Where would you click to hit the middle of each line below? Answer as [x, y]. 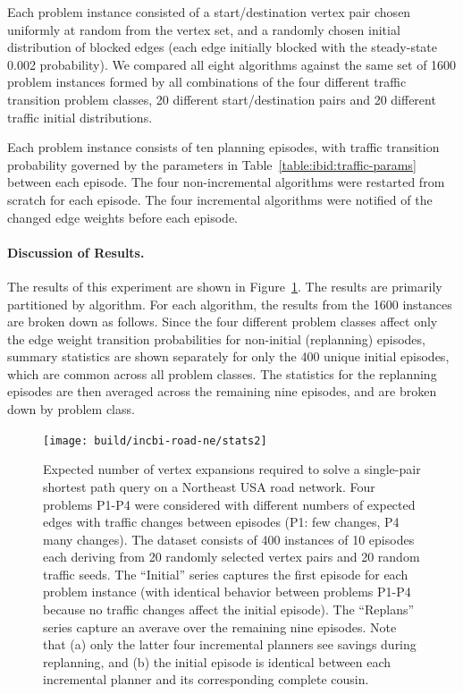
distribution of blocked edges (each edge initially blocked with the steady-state [223, 47]
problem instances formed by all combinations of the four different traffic [207, 82]
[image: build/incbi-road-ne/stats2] [155, 440]
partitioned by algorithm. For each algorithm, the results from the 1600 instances [230, 304]
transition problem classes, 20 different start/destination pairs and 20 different [222, 99]
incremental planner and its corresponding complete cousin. [206, 679]
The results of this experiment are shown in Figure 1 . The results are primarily [225, 286]
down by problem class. [71, 409]
